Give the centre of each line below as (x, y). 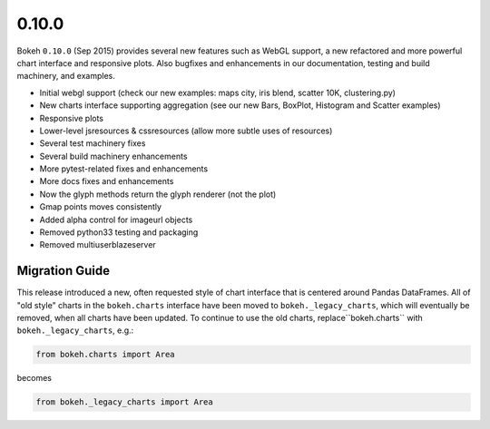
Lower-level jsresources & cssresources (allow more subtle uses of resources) (186, 131)
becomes (34, 378)
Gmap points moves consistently (101, 207)
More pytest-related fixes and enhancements (124, 169)
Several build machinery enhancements (113, 156)
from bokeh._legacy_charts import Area (124, 402)
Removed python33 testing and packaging (119, 232)
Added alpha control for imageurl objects (116, 219)
